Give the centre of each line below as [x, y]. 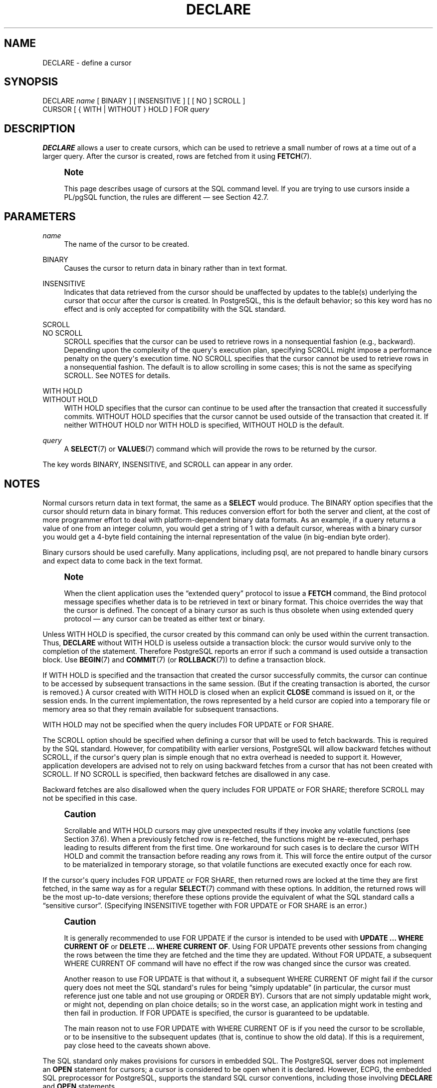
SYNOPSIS [31, 82]
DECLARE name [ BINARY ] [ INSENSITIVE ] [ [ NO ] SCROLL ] [144, 101]
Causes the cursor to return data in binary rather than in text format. [176, 268]
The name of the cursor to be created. [127, 244]
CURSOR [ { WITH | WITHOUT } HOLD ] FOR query [126, 109]
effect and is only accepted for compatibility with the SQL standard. [175, 309]
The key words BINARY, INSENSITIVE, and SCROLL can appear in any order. [168, 465]
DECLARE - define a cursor [87, 62]
